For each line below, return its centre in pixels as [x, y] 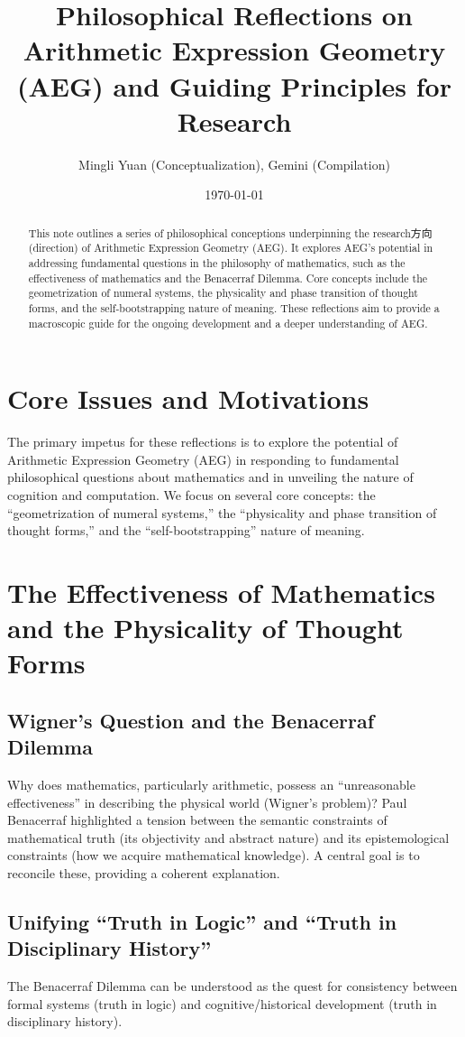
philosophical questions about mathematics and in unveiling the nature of [210, 477]
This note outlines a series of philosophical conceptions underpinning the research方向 [230, 232]
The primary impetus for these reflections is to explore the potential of [203, 442]
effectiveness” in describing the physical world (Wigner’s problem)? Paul [207, 802]
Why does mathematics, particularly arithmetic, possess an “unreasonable [211, 785]
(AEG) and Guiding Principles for [234, 85]
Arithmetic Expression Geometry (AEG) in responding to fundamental [203, 459]
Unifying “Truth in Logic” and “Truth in [202, 922]
